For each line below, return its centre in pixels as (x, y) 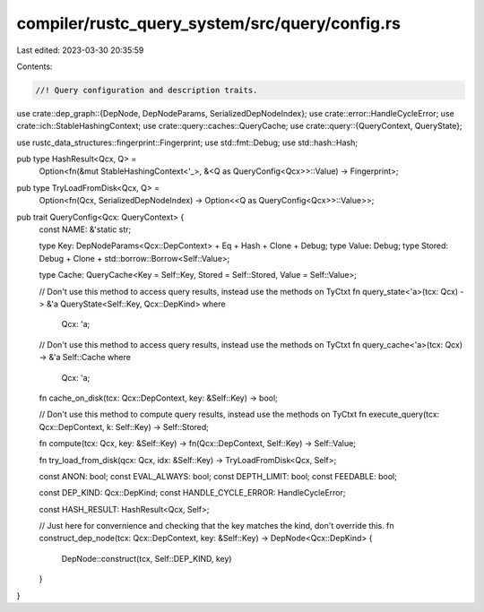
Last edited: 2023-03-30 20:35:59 (80, 50)
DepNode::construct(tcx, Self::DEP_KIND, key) (147, 558)
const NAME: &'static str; (85, 229)
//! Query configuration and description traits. (147, 90)
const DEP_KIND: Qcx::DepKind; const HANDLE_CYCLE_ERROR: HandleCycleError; (192, 493)
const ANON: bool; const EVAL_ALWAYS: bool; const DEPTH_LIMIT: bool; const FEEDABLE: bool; (218, 476)
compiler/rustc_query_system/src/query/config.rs (208, 23)
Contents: (35, 66)
